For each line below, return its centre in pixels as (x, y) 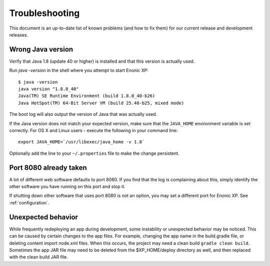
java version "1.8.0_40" (48, 89)
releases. (19, 35)
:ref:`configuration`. (29, 202)
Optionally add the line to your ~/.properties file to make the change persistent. (94, 153)
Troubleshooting (44, 13)
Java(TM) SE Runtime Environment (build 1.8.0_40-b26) (87, 96)
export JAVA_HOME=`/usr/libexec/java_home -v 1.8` (81, 142)
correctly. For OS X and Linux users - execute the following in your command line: (93, 130)
